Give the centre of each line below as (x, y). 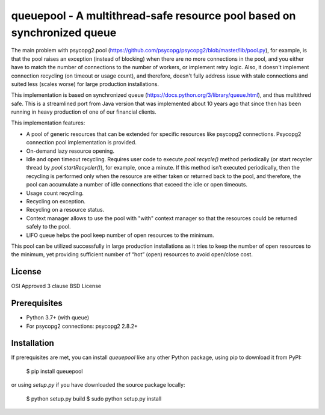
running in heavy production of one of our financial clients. (84, 112)
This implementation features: (48, 123)
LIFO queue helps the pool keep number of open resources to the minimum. (120, 235)
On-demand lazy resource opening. (70, 151)
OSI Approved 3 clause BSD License (56, 286)
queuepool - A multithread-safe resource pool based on (153, 16)
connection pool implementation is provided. (81, 143)
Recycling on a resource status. (65, 210)
